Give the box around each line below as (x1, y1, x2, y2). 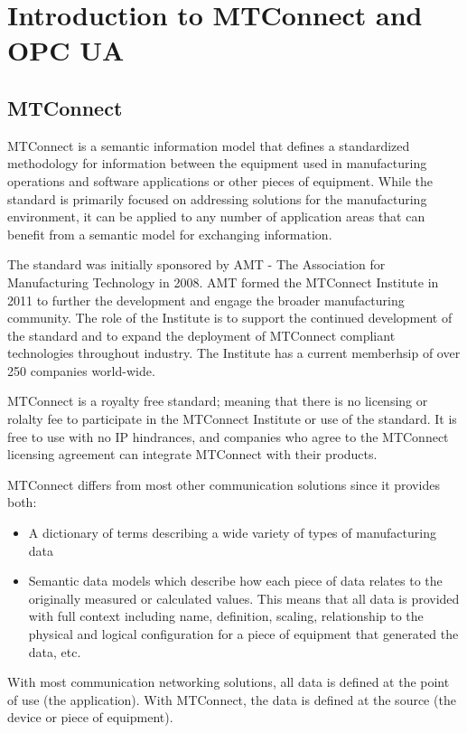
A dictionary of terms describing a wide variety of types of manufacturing (28, 523, 436, 542)
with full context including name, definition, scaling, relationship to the (28, 606, 424, 625)
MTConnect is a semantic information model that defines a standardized (7, 136, 410, 155)
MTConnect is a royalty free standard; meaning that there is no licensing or (7, 391, 428, 410)
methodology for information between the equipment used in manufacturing (7, 154, 427, 173)
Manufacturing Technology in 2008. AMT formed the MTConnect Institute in (7, 272, 439, 291)
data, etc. (28, 642, 81, 661)
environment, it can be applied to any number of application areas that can (7, 207, 425, 226)
